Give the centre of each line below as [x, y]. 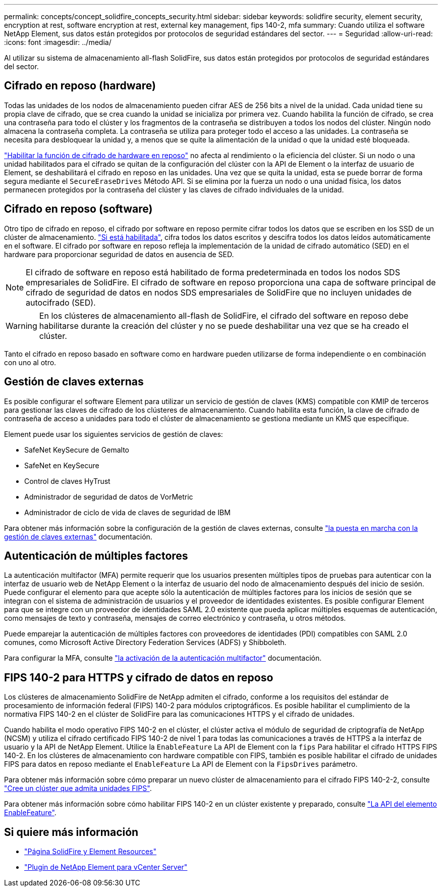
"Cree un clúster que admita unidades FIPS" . [78, 788]
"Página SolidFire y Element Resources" [91, 852]
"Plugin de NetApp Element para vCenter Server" [106, 867]
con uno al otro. [30, 362]
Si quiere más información [71, 832]
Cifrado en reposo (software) [78, 209]
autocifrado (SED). [61, 302]
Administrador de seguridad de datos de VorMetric [109, 497]
